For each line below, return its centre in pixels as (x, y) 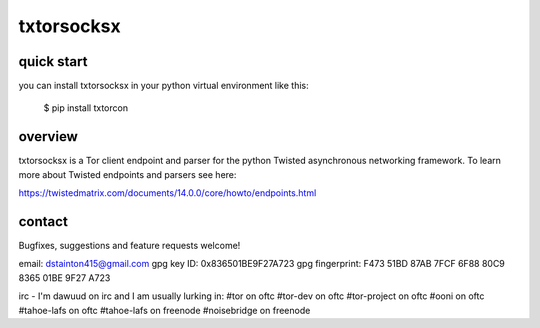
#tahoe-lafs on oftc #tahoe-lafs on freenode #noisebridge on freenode (164, 310)
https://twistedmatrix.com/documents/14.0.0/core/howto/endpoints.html (167, 193)
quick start (53, 61)
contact (43, 221)
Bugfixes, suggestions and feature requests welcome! (129, 246)
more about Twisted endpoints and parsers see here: (127, 174)
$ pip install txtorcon (86, 108)
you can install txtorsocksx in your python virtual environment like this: (163, 86)
